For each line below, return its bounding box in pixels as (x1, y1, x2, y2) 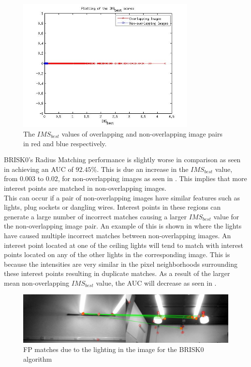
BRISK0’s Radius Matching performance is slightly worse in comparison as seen (4, 154, 241, 165)
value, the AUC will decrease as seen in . (96, 277, 217, 288)
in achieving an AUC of (4, 164, 74, 174)
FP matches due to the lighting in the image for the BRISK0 (23, 344, 204, 354)
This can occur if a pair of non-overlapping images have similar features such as (4, 192, 240, 202)
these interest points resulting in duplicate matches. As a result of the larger (4, 268, 230, 278)
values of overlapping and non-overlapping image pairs (61, 128, 222, 138)
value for (213, 211, 239, 221)
